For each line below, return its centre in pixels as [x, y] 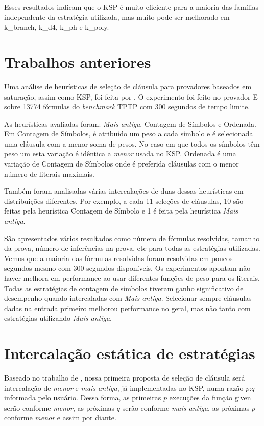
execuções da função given [210, 398]
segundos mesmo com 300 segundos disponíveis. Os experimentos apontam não [127, 268]
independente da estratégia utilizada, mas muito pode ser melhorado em [117, 17]
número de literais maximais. [49, 173]
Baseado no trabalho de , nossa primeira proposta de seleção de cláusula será [125, 378]
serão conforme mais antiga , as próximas [186, 407]
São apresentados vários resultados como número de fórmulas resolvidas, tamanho [132, 238]
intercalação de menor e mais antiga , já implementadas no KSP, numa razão [124, 387]
